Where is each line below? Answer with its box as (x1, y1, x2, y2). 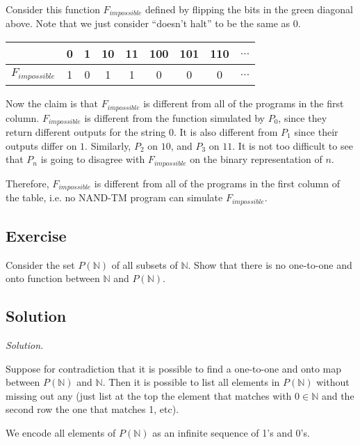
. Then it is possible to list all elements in (102, 375, 280, 389)
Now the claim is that (6, 96, 99, 111)
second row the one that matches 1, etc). (6, 402, 179, 416)
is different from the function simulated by (84, 110, 265, 125)
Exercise (6, 224, 67, 246)
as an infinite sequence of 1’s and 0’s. (152, 426, 310, 440)
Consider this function (6, 2, 100, 16)
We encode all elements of (6, 426, 116, 440)
